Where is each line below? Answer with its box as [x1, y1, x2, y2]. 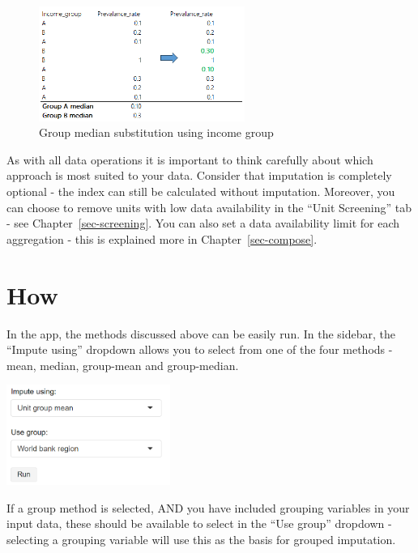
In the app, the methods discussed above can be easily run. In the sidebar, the [6, 325, 396, 342]
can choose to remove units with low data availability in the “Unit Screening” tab [6, 198, 412, 215]
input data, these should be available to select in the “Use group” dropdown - [6, 515, 392, 532]
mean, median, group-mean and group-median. [6, 356, 239, 373]
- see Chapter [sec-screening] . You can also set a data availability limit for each [6, 215, 400, 232]
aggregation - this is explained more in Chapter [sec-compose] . [6, 230, 318, 247]
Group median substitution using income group [39, 124, 274, 141]
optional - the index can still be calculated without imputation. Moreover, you [6, 183, 395, 200]
